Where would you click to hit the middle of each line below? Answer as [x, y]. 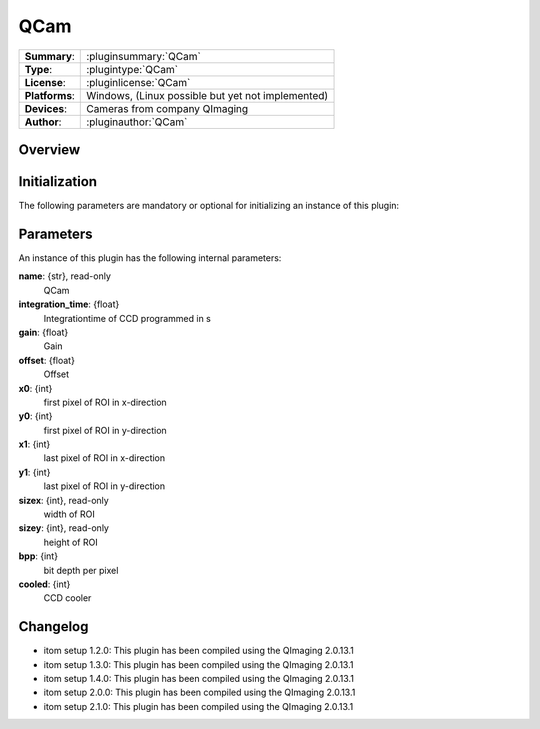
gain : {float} [43, 332]
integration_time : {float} [69, 304]
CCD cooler [67, 598]
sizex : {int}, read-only [63, 500]
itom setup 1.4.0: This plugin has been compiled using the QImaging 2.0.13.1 [199, 679]
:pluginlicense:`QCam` [138, 82]
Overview [49, 149]
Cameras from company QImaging [167, 108]
